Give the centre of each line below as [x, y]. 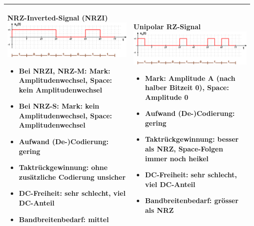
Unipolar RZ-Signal [167, 27]
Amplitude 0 [167, 97]
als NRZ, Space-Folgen [184, 149]
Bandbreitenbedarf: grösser [192, 200]
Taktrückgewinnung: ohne [63, 167]
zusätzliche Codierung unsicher [72, 177]
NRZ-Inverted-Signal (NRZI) [58, 17]
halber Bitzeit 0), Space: [187, 87]
